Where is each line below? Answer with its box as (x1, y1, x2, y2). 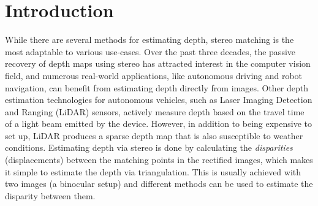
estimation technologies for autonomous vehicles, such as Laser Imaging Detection (5, 93, 312, 106)
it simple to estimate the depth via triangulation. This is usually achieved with (5, 165, 301, 178)
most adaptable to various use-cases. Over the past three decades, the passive (5, 45, 296, 58)
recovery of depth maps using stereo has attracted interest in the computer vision (5, 57, 311, 70)
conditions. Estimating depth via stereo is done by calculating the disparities (5, 141, 293, 154)
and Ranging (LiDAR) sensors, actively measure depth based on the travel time (5, 105, 305, 118)
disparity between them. (5, 189, 96, 202)
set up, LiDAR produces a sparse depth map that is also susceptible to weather (5, 129, 303, 142)
